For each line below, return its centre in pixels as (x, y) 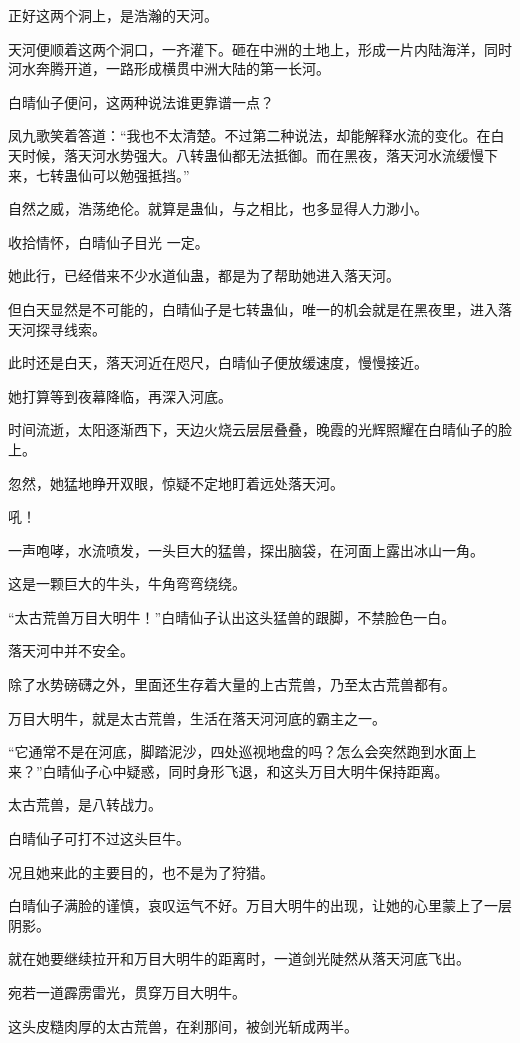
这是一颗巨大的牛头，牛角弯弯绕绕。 (127, 583)
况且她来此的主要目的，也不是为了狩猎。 (141, 871)
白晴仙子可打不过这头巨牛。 (99, 838)
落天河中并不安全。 (71, 650)
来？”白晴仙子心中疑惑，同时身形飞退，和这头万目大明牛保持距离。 (228, 770)
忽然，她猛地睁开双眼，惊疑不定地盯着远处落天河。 (176, 482)
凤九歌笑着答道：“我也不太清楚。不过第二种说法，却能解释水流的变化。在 (249, 135)
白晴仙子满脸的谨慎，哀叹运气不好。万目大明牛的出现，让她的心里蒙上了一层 (260, 905)
